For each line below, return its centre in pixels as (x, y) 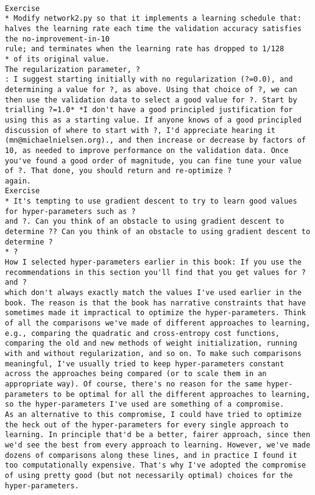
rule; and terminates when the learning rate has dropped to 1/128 (145, 49)
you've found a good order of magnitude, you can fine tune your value (153, 161)
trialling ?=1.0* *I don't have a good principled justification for (149, 110)
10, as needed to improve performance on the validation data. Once (147, 150)
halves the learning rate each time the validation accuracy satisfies (153, 28)
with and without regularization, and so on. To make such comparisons (153, 353)
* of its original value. (57, 59)
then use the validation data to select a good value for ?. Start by (151, 100)
